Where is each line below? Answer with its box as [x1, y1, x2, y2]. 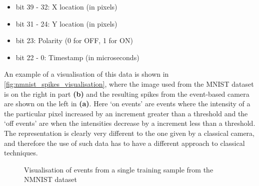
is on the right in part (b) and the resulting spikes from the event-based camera [4, 88, 249, 99]
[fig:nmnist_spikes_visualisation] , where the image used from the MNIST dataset [4, 78, 254, 89]
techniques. [4, 147, 38, 158]
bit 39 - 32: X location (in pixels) [15, 2, 117, 12]
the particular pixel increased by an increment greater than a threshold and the [4, 108, 248, 118]
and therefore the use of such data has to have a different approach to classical [4, 137, 245, 148]
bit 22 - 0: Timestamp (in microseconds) [15, 52, 139, 62]
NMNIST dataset [24, 174, 77, 184]
